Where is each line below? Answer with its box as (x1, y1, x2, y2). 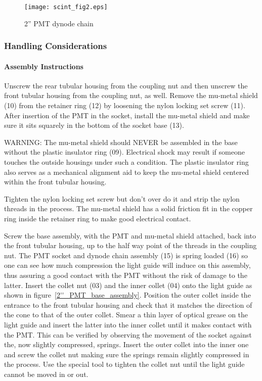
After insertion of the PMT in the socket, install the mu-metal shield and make (4, 110, 250, 120)
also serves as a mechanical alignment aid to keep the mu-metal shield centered (4, 166, 249, 177)
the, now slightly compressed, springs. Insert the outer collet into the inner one (4, 339, 249, 350)
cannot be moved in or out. (4, 368, 89, 379)
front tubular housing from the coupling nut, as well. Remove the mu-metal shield (4, 90, 258, 101)
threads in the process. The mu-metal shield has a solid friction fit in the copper (4, 203, 253, 214)
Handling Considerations (4, 39, 107, 52)
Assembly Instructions (4, 61, 83, 71)
